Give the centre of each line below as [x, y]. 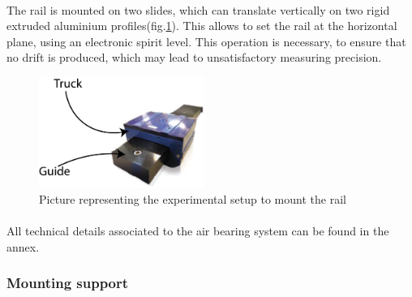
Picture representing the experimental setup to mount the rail [193, 199]
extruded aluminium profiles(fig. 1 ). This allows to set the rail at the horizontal [202, 26]
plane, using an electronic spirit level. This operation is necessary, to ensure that [206, 41]
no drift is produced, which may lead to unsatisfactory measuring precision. [194, 57]
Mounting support [68, 283]
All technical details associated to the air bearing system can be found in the [198, 231]
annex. [23, 246]
